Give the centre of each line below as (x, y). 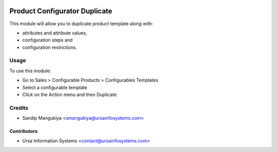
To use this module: (30, 71)
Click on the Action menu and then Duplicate (70, 94)
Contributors (24, 131)
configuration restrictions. (50, 47)
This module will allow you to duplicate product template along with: (81, 24)
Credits (19, 108)
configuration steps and (47, 40)
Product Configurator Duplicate (61, 11)
